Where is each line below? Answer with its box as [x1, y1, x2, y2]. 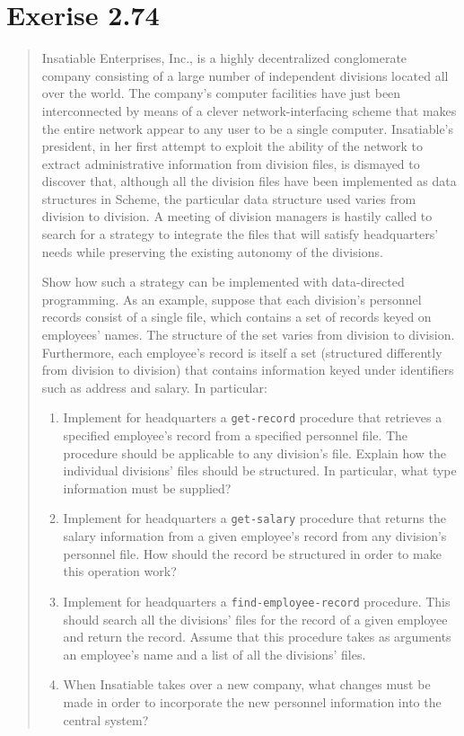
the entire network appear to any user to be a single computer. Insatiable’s [41, 119, 454, 137]
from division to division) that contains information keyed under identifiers [41, 360, 454, 379]
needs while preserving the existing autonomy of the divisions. [41, 242, 383, 261]
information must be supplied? [63, 478, 232, 497]
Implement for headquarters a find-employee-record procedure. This [63, 591, 451, 610]
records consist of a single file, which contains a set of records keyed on [41, 307, 432, 326]
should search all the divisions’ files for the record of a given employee [63, 609, 448, 628]
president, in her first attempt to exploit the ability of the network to [41, 137, 424, 155]
